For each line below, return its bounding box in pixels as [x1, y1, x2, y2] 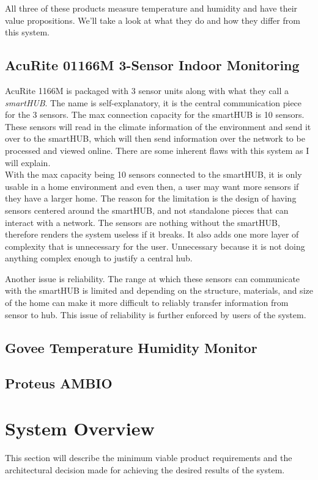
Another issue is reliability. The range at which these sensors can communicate [5, 272, 300, 285]
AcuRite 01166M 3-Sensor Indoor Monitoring [5, 56, 300, 75]
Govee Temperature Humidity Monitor [5, 338, 257, 357]
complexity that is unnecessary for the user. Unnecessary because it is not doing [5, 239, 305, 252]
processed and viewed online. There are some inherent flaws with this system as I [5, 144, 309, 156]
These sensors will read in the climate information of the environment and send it [5, 120, 311, 133]
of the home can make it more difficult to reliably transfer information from [5, 296, 289, 309]
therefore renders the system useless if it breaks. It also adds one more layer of [5, 228, 299, 241]
